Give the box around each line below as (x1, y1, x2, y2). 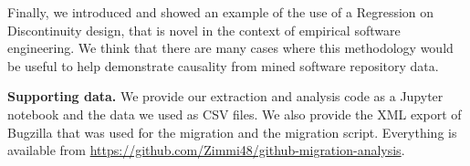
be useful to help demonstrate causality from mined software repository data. (7, 56, 439, 75)
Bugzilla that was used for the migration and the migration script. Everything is (7, 122, 457, 141)
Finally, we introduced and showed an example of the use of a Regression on (7, 3, 434, 21)
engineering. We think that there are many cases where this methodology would (7, 38, 454, 57)
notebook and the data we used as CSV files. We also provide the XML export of (7, 104, 462, 123)
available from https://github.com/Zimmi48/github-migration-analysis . (7, 140, 405, 160)
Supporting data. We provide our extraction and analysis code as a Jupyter (7, 87, 444, 106)
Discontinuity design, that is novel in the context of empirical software (7, 20, 401, 39)
